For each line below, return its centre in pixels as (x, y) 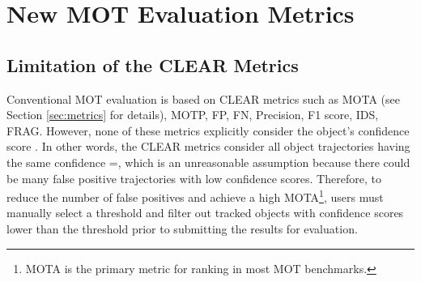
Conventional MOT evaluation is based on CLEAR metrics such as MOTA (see (203, 98)
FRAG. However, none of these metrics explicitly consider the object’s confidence (208, 130)
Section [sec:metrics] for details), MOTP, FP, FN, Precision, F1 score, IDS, (193, 115)
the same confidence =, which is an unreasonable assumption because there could (208, 162)
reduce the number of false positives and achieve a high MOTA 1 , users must (195, 196)
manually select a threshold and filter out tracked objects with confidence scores (205, 213)
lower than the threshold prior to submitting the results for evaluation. (182, 228)
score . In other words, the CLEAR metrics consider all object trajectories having (208, 146)
